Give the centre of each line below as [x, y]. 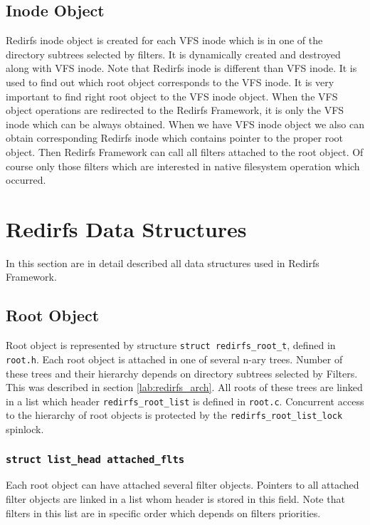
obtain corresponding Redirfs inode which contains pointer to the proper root [175, 138]
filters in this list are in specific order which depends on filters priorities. [163, 513]
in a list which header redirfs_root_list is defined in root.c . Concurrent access [185, 401]
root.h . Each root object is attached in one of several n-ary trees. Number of [174, 359]
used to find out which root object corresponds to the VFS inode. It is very [170, 82]
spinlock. [25, 429]
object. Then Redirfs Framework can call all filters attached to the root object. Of [185, 151]
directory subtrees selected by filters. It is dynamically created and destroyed [173, 54]
